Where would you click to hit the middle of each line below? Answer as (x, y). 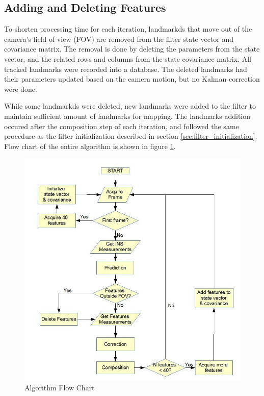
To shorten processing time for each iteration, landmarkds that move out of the (128, 29)
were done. (21, 89)
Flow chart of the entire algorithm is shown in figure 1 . (90, 146)
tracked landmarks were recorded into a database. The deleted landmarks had (126, 69)
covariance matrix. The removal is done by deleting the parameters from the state (132, 49)
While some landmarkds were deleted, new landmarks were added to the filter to (130, 106)
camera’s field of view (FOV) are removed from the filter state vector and (119, 39)
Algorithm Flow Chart (60, 388)
